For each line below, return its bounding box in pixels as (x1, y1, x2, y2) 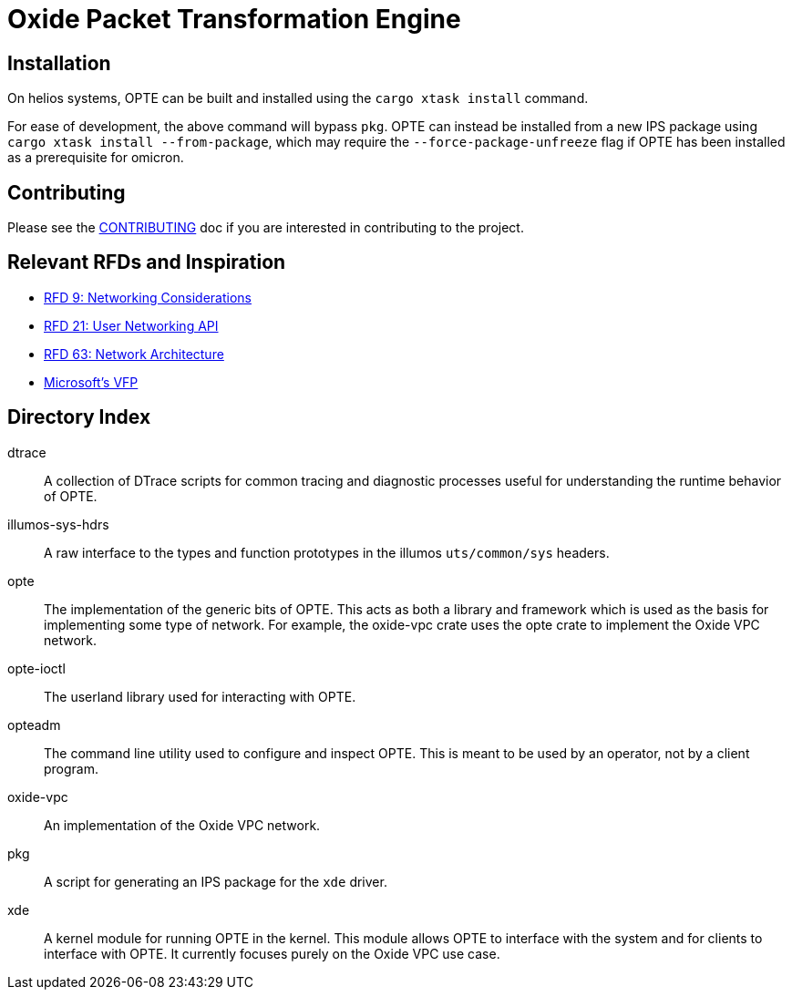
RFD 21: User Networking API (44, 317, 219, 334)
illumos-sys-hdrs (7, 516, 109, 532)
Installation (7, 51, 111, 75)
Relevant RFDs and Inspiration (7, 251, 286, 274)
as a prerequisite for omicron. (7, 149, 184, 166)
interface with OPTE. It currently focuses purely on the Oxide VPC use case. (44, 945, 500, 961)
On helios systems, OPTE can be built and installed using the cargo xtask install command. (7, 90, 589, 107)
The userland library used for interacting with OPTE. (44, 688, 356, 704)
